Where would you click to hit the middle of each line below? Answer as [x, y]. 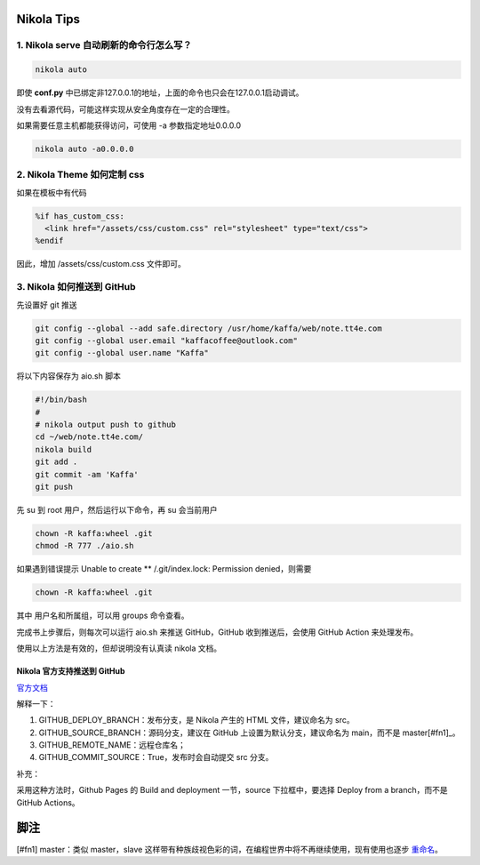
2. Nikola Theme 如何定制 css [80, 175]
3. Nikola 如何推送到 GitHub [76, 287]
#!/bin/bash [61, 400]
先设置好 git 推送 [47, 304]
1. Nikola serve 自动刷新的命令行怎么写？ [104, 45]
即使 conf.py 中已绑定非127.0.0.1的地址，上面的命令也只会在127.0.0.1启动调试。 [160, 92]
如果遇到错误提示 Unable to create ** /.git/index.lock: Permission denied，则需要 [164, 569]
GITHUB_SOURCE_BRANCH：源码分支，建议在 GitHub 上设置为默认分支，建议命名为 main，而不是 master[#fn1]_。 [249, 733]
